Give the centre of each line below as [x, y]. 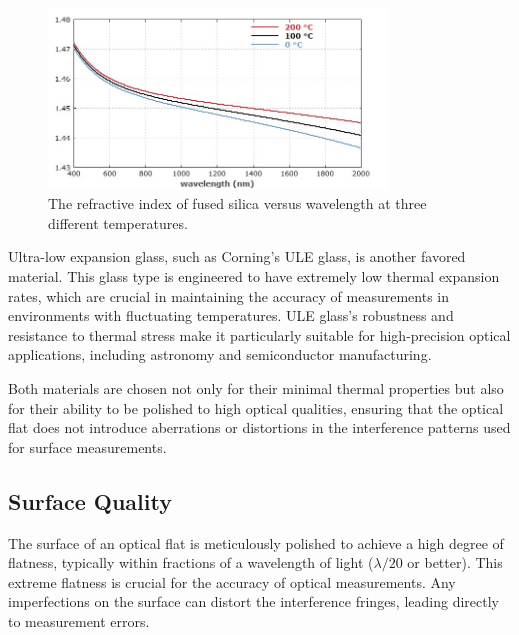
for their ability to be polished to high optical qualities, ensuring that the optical [256, 407]
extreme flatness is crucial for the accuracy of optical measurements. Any [232, 581]
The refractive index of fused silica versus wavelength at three [237, 203]
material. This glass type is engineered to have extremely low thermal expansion [254, 276]
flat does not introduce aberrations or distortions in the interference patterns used [259, 427]
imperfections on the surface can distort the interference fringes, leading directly [253, 601]
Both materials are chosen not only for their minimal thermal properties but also [256, 388]
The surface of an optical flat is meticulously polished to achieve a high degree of [256, 542]
